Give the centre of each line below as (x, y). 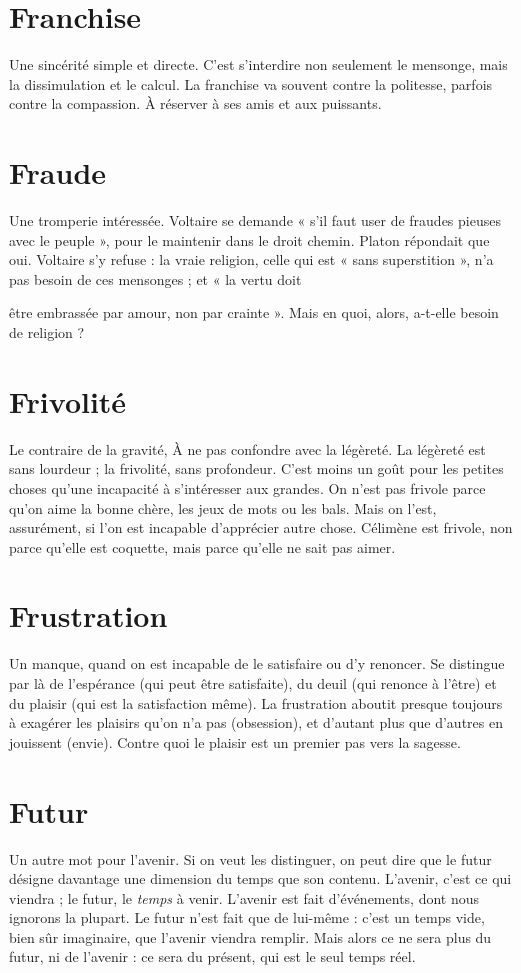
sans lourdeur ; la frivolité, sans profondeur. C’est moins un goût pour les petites (256, 468)
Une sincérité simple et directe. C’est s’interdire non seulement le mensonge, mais (258, 64)
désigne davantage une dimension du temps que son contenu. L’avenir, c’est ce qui (260, 878)
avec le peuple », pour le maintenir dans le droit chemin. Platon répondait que (249, 239)
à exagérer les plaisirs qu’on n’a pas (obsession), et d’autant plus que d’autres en (256, 722)
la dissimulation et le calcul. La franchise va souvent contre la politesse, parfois (251, 83)
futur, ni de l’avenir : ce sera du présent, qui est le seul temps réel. (212, 956)
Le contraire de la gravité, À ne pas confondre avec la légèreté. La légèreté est (247, 448)
